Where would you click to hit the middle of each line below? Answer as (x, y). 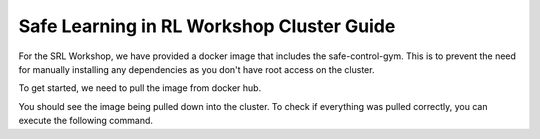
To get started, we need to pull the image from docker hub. (140, 88)
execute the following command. (86, 121)
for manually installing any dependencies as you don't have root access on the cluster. (196, 69)
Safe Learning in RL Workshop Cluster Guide (207, 26)
